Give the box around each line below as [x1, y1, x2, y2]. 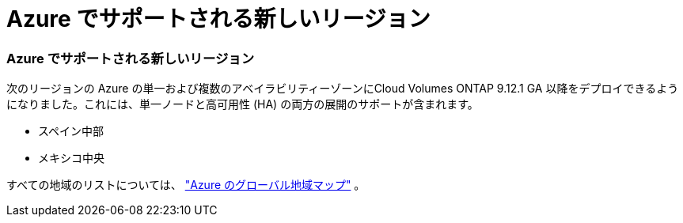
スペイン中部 [38, 124, 104, 138]
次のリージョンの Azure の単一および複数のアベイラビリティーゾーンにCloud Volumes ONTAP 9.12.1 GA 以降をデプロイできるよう [6, 81, 679, 96]
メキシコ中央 [38, 151, 104, 165]
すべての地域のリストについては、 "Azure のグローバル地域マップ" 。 [6, 178, 366, 192]
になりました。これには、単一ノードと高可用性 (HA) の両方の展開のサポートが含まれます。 [6, 97, 479, 111]
